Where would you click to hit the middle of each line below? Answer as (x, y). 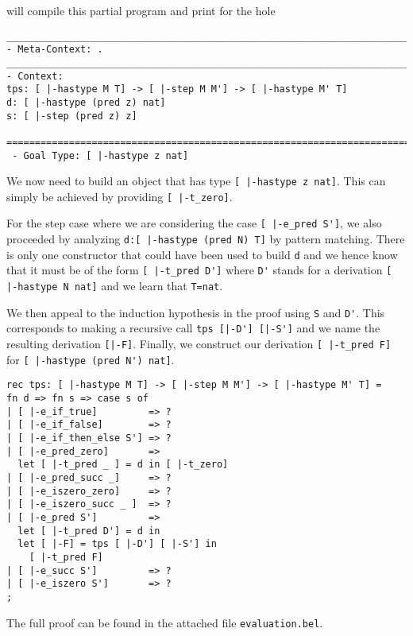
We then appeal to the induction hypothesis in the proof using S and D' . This (196, 312)
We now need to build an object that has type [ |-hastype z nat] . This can (196, 181)
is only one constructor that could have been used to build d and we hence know (202, 254)
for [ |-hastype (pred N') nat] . (91, 359)
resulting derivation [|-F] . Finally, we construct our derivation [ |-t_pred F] (199, 344)
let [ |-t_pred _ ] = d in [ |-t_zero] (123, 465)
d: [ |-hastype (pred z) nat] (86, 102)
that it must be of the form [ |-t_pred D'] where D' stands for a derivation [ (199, 270)
